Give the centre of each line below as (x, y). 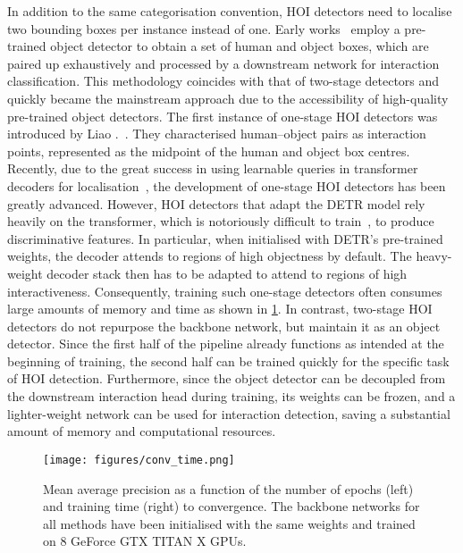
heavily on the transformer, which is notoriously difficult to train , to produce (221, 221)
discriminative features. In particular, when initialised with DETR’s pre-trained (225, 238)
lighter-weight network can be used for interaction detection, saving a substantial (229, 413)
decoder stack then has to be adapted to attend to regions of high (227, 273)
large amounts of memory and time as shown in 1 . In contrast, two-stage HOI (220, 309)
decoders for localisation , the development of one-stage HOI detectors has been (227, 185)
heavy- (434, 256)
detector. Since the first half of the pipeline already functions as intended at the (226, 344)
